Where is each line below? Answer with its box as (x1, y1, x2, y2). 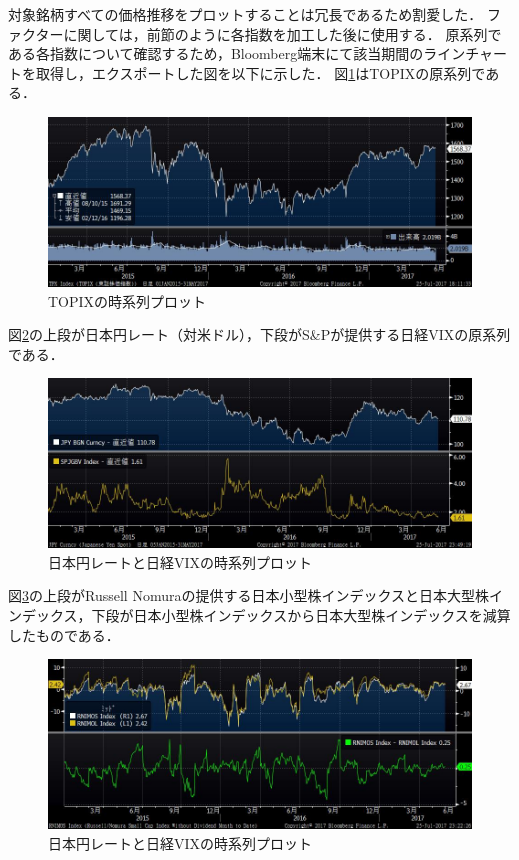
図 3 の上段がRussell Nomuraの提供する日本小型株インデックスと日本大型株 (8, 585, 490, 606)
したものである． (8, 624, 120, 645)
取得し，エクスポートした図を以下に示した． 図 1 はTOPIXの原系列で (35, 62, 486, 83)
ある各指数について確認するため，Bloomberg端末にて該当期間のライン (8, 43, 466, 64)
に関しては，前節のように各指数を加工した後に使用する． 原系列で (63, 23, 502, 44)
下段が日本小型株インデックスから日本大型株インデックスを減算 (91, 605, 511, 626)
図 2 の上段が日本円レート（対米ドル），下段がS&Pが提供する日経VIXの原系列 (8, 324, 511, 345)
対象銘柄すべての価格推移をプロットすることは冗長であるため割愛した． (8, 4, 483, 24)
